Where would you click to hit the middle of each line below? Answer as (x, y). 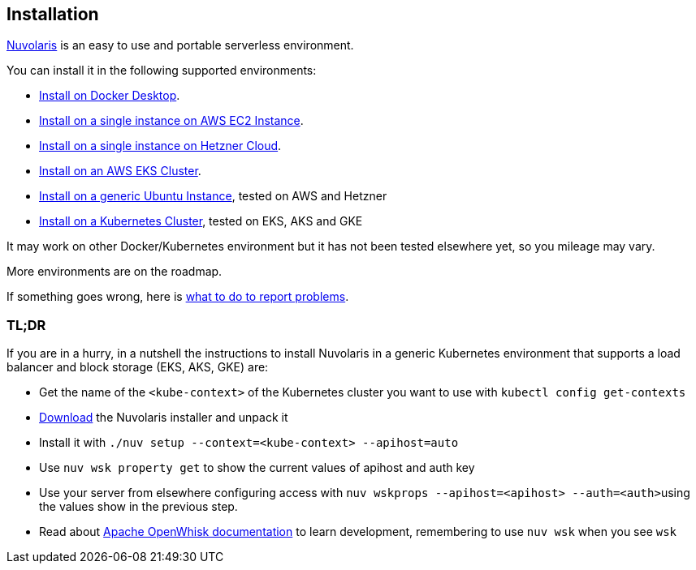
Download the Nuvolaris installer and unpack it (164, 418)
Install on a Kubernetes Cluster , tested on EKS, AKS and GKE (201, 221)
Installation (53, 14)
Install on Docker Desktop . (110, 96)
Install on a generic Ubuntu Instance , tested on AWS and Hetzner (213, 196)
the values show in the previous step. (138, 507)
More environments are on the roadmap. (115, 272)
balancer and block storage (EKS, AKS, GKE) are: (138, 367)
